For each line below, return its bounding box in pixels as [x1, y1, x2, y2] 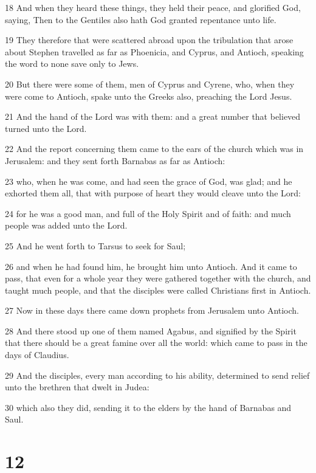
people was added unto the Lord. [5, 219, 128, 232]
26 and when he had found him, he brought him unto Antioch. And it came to [5, 260, 297, 272]
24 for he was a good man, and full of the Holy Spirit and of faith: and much [5, 207, 291, 219]
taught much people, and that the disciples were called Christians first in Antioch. [5, 283, 311, 296]
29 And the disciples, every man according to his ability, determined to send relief [5, 368, 310, 381]
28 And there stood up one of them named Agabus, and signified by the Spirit [5, 324, 297, 337]
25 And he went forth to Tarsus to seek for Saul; [5, 239, 186, 252]
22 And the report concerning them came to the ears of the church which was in [5, 142, 304, 155]
